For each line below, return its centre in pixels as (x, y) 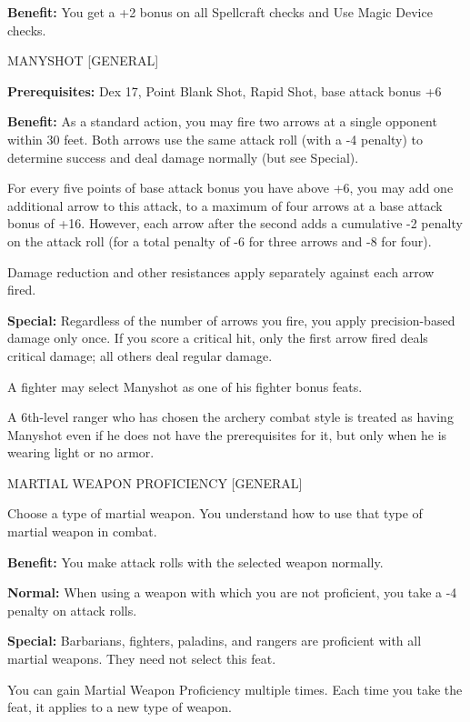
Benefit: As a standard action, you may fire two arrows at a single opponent (222, 121)
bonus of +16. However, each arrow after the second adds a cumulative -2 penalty (235, 223)
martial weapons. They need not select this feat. (142, 659)
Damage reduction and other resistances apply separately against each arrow (221, 271)
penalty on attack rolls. (72, 610)
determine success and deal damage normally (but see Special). (183, 157)
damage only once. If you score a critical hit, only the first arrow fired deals (218, 338)
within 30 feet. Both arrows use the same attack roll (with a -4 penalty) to (215, 139)
